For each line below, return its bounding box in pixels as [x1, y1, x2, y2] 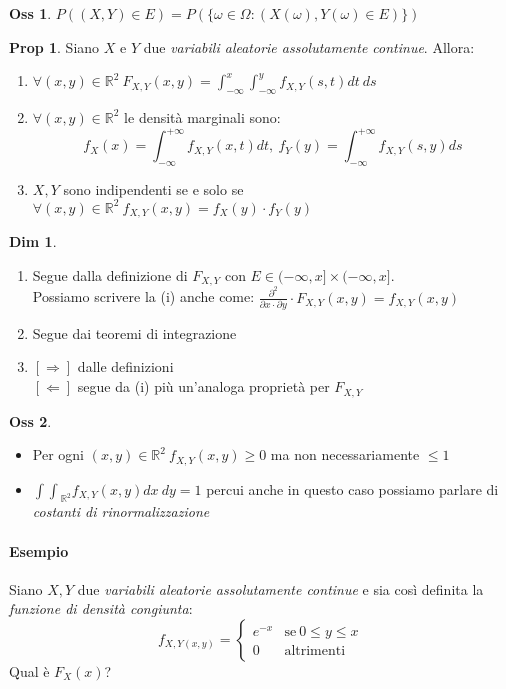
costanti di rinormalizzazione [32, 501, 210, 522]
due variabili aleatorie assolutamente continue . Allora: [143, 36, 475, 57]
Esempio [9, 540, 69, 561]
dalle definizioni [77, 356, 174, 377]
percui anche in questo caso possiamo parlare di [206, 478, 499, 499]
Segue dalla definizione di [32, 265, 188, 286]
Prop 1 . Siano [9, 36, 100, 57]
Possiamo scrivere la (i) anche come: [32, 286, 255, 307]
